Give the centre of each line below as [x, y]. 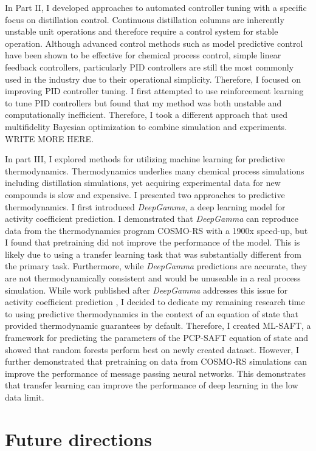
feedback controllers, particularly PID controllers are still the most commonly [149, 67]
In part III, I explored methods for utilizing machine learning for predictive [145, 159]
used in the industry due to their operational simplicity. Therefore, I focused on [153, 79]
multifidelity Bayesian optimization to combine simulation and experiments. [146, 126]
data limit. [25, 397]
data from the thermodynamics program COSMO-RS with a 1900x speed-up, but [156, 230]
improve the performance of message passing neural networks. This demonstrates [156, 373]
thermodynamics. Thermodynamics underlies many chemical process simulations [155, 170]
